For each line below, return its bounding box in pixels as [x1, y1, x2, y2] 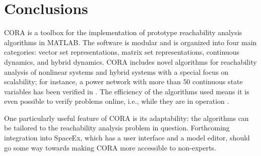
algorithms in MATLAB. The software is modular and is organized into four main [4, 37, 257, 47]
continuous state [192, 76, 243, 87]
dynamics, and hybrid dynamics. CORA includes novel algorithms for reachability [4, 56, 257, 67]
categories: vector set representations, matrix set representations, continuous [4, 47, 240, 57]
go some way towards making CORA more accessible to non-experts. [4, 142, 217, 152]
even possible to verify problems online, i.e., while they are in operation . [4, 96, 229, 106]
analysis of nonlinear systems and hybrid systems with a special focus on [4, 66, 229, 77]
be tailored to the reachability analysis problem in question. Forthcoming [4, 122, 230, 133]
